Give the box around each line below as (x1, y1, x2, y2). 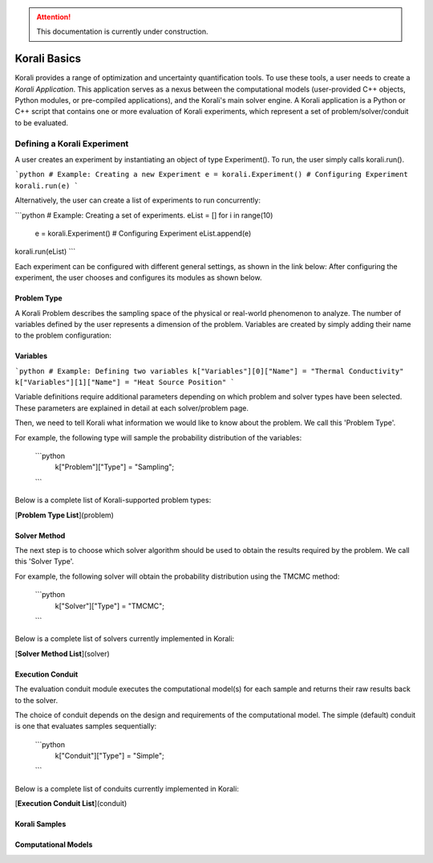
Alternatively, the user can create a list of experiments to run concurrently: (14, 195, 261, 205)
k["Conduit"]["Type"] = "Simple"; (55, 751, 164, 761)
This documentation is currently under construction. (36, 27, 208, 36)
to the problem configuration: (14, 330, 111, 341)
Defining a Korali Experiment (14, 137, 129, 149)
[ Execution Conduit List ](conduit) (14, 799, 127, 808)
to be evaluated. (14, 117, 68, 128)
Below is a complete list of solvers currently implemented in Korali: (14, 634, 235, 644)
